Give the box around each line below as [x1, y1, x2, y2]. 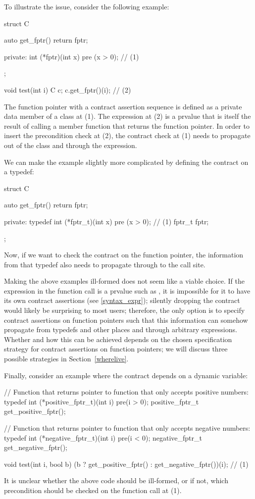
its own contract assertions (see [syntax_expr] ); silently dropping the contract [4, 295, 240, 305]
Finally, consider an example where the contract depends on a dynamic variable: [4, 370, 248, 380]
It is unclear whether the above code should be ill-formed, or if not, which [4, 475, 228, 486]
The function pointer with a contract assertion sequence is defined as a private [4, 101, 242, 111]
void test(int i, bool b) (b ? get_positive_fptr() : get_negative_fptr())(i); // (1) [4, 458, 249, 469]
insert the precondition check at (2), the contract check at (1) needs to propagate [4, 130, 251, 141]
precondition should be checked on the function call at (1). [4, 485, 182, 495]
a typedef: [4, 166, 34, 177]
